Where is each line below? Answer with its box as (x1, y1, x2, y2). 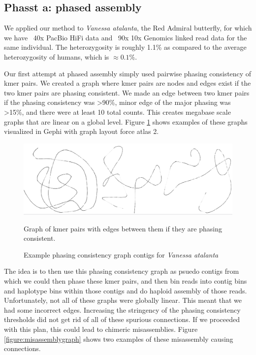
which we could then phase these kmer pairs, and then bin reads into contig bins (4, 276, 247, 286)
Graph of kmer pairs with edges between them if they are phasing (24, 223, 222, 233)
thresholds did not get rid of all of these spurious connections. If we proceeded (4, 314, 240, 324)
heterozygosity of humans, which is (4, 51, 109, 62)
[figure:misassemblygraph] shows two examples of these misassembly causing (4, 333, 233, 344)
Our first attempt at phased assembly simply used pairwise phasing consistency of (4, 68, 252, 78)
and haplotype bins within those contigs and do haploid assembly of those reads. (4, 285, 247, 295)
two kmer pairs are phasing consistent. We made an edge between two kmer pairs (4, 87, 250, 97)
